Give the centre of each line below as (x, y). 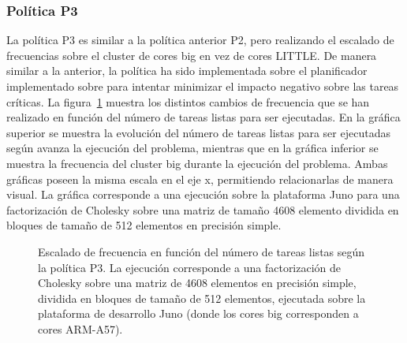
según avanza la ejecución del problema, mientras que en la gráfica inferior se (192, 148)
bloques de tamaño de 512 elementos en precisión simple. (144, 225)
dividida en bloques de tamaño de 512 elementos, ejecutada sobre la (202, 298)
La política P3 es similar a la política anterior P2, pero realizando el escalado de (200, 40)
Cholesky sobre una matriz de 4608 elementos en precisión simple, (197, 283)
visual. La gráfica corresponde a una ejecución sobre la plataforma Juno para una (203, 194)
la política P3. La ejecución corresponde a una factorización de (190, 267)
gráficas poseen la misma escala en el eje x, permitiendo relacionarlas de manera (200, 179)
